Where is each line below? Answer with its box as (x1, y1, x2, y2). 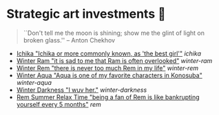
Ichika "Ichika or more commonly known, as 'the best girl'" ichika (16, 49, 201, 57)
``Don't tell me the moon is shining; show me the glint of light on (23, 29, 205, 37)
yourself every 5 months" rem (16, 100, 101, 108)
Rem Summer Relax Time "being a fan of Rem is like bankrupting (16, 92, 200, 101)
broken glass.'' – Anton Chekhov (23, 36, 115, 44)
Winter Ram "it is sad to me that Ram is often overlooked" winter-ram (16, 56, 213, 64)
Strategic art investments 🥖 (6, 6, 166, 22)
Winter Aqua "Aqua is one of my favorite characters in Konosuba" (16, 71, 202, 79)
